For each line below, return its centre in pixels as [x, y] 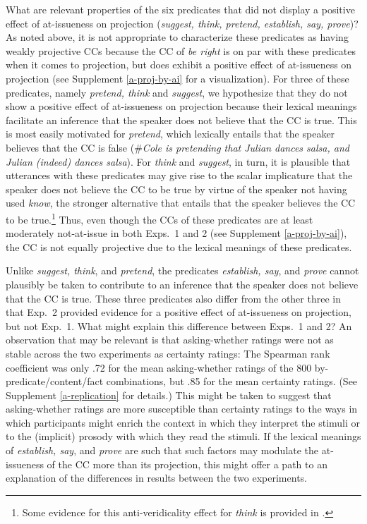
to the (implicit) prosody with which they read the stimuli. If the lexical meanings [183, 436]
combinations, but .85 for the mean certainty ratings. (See [232, 381]
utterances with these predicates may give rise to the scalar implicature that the [179, 175]
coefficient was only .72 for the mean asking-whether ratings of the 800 [159, 367]
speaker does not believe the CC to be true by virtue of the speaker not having [176, 189]
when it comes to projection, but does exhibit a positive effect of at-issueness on [179, 65]
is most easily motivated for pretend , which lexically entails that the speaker [170, 134]
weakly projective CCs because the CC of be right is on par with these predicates [181, 50]
